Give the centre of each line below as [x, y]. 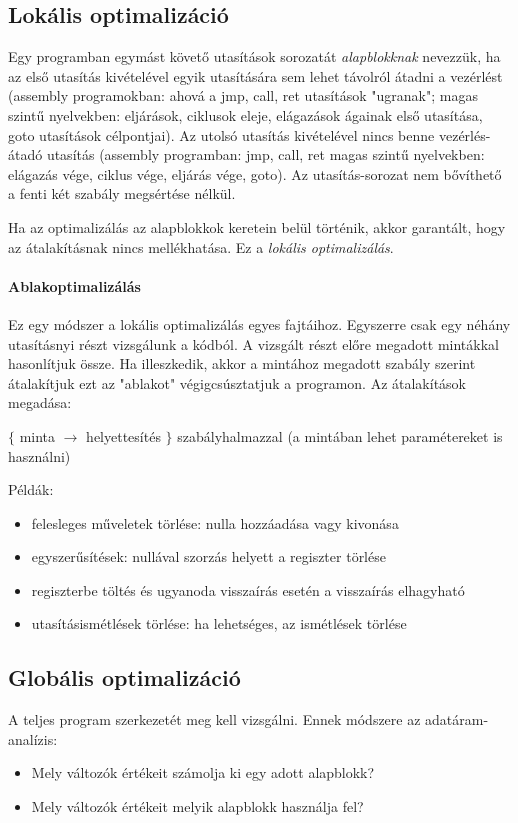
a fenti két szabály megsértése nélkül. [122, 193]
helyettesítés [123, 435]
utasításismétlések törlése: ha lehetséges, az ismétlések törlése [219, 623]
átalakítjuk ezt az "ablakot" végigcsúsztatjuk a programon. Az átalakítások [237, 382]
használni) [39, 455]
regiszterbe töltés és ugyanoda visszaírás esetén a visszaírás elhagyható [248, 589]
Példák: [31, 489]
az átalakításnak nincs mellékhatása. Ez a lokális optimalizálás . [201, 246]
